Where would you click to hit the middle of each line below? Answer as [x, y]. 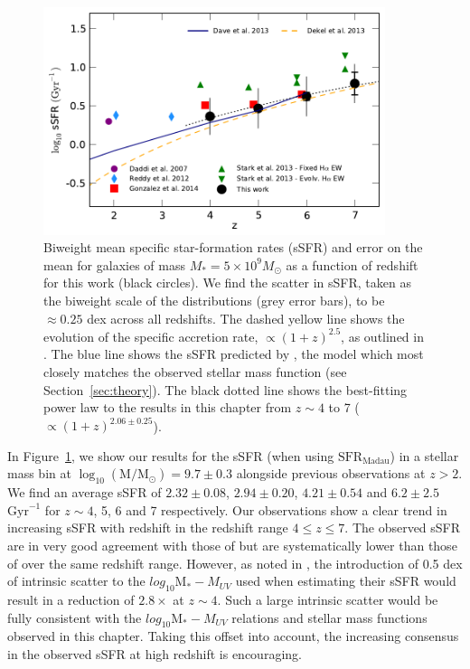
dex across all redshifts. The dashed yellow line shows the [246, 318]
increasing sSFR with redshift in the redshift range [148, 528]
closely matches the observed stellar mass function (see [195, 371]
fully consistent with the [75, 617]
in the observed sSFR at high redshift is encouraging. [155, 653]
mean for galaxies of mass [114, 264]
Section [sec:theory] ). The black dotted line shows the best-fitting [226, 389]
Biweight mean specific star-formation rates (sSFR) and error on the [233, 247]
